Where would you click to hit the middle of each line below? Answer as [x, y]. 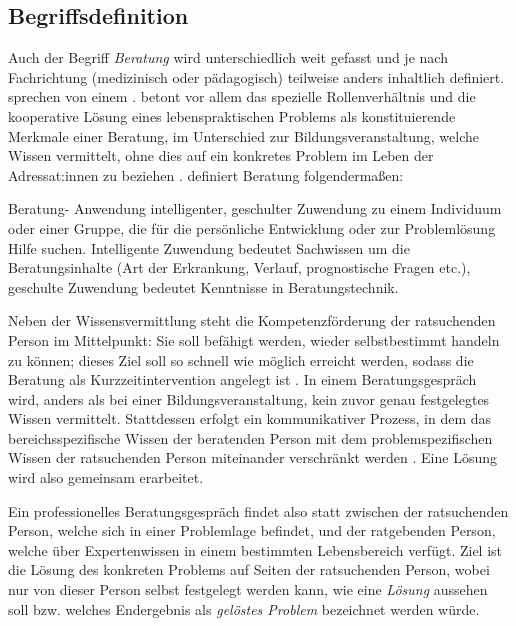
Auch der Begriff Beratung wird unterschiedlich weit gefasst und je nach [228, 57]
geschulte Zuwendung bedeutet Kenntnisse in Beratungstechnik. [203, 286]
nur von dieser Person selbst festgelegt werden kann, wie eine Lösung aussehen [248, 589]
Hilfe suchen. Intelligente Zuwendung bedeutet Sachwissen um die [209, 247]
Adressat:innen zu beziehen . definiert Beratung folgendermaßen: [206, 174]
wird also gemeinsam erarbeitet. [106, 477]
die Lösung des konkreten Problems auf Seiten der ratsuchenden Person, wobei [249, 569]
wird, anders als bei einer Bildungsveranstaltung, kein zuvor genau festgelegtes [249, 398]
